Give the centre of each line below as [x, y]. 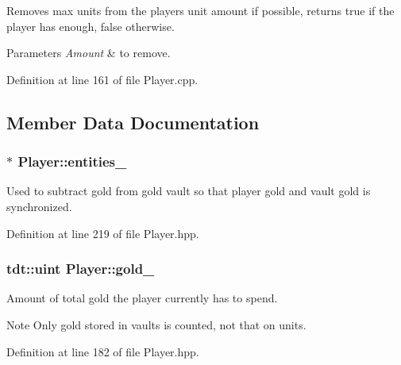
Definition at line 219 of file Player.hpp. [103, 233]
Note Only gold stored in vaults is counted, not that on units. [156, 324]
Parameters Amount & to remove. [89, 53]
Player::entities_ [72, 161]
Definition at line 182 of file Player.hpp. [103, 351]
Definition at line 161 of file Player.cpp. [102, 79]
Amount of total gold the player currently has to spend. [142, 298]
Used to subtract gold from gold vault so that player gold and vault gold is [189, 191]
